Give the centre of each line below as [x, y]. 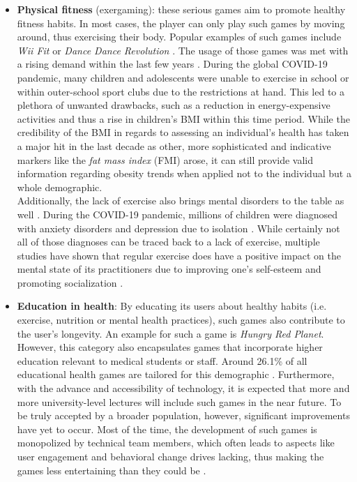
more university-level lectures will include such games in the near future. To [179, 401]
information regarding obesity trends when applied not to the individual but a [184, 173]
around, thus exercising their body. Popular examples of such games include [179, 37]
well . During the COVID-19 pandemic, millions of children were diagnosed [177, 214]
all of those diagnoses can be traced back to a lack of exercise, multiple [168, 242]
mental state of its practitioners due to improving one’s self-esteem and [169, 269]
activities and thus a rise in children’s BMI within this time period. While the [183, 118]
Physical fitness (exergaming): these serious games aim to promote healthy [181, 9]
